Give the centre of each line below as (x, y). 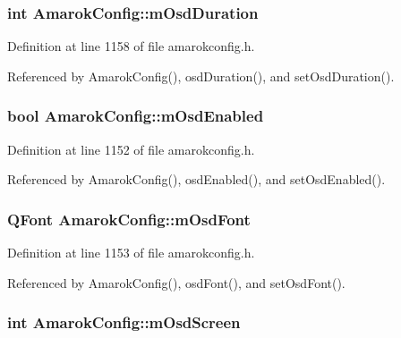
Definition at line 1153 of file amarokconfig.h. (131, 253)
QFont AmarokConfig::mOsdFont (129, 219)
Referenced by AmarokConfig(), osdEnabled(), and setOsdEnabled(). (196, 179)
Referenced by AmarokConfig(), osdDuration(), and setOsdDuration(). (201, 76)
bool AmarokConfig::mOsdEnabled (136, 116)
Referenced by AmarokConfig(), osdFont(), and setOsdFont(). (176, 282)
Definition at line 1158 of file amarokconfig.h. (131, 46)
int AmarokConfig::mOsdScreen (124, 322)
